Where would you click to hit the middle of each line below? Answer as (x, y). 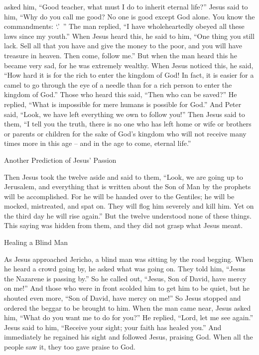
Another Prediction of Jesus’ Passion (60, 160)
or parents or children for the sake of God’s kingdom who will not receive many (125, 133)
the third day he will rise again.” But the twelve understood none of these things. (128, 215)
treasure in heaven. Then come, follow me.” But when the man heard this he (121, 55)
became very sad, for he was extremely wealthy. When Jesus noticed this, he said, (129, 65)
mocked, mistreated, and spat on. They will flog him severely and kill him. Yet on (129, 206)
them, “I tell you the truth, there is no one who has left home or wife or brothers (128, 124)
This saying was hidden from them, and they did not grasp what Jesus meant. (124, 225)
